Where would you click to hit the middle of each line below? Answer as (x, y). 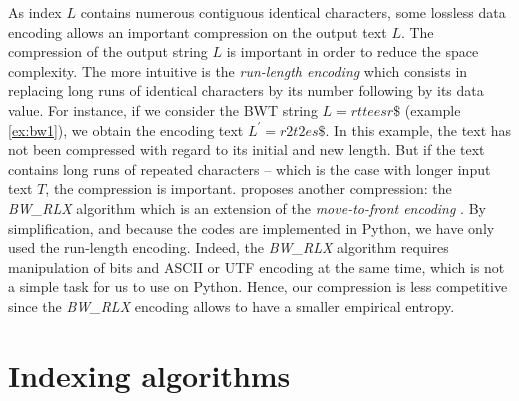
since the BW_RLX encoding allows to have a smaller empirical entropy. (231, 305)
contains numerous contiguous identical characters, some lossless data (293, 12)
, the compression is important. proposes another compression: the (248, 188)
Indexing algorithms (149, 374)
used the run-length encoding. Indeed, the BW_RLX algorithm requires (228, 247)
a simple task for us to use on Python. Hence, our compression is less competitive (258, 286)
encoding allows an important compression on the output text (197, 31)
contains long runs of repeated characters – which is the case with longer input (249, 168)
